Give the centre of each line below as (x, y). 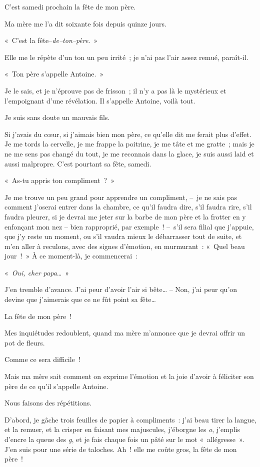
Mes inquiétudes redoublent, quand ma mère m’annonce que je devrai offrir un (125, 333)
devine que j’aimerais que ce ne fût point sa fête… (80, 299)
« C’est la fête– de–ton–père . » (51, 40)
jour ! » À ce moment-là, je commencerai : (71, 256)
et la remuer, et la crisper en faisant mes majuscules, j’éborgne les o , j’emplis (122, 429)
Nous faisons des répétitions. (48, 403)
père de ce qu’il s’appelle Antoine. (56, 386)
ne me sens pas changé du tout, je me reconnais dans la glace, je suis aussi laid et (129, 153)
